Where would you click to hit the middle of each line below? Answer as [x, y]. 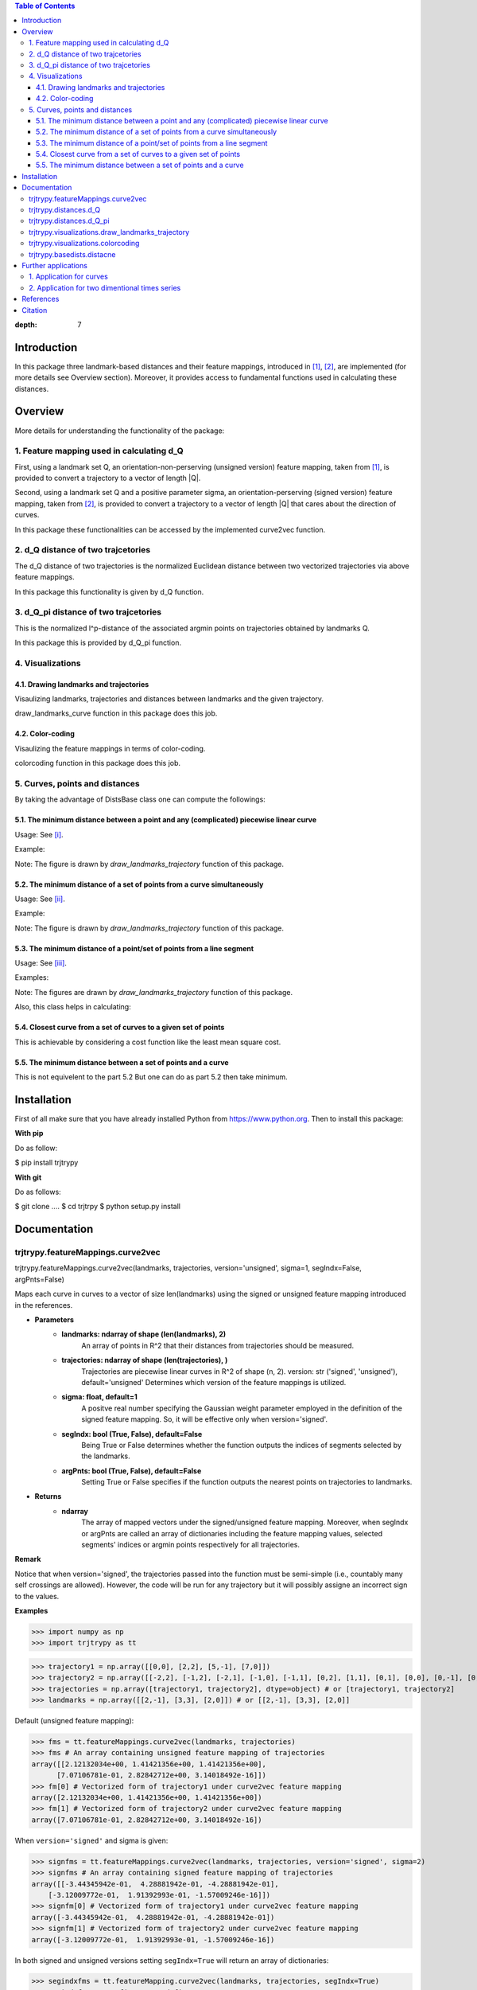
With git [28, 1177]
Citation [35, 310]
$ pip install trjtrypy [47, 1163]
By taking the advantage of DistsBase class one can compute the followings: [140, 799]
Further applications [54, 265]
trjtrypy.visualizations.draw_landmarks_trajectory [109, 232]
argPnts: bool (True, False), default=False [132, 1471]
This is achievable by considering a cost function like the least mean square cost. [148, 1042]
